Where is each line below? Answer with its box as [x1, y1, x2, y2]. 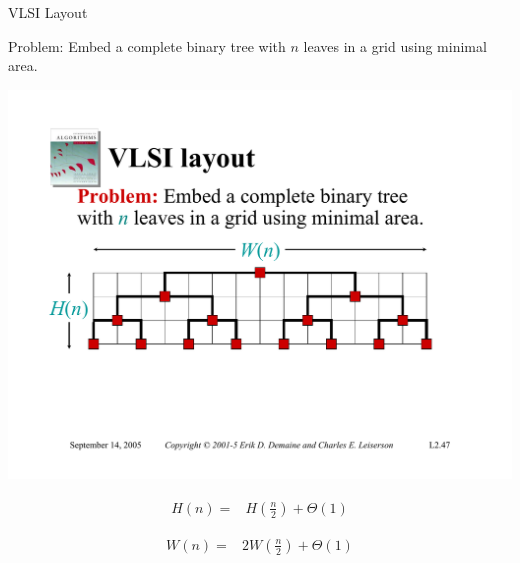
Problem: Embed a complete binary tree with [8, 35, 286, 56]
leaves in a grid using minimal [303, 35, 487, 56]
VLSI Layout [8, 2, 88, 22]
